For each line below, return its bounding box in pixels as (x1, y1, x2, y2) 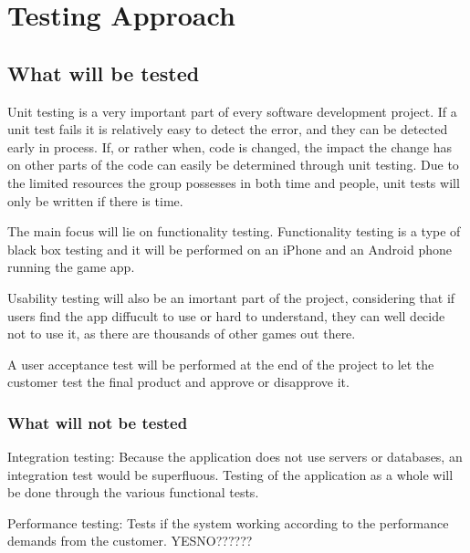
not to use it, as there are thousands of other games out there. (7, 324, 356, 343)
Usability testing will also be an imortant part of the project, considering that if (7, 287, 455, 307)
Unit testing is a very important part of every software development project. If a (7, 101, 457, 120)
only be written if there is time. (7, 191, 183, 210)
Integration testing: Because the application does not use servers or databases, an (7, 447, 463, 466)
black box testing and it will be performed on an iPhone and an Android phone (7, 239, 452, 258)
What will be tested (7, 58, 200, 87)
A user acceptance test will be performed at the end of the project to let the (7, 354, 434, 373)
